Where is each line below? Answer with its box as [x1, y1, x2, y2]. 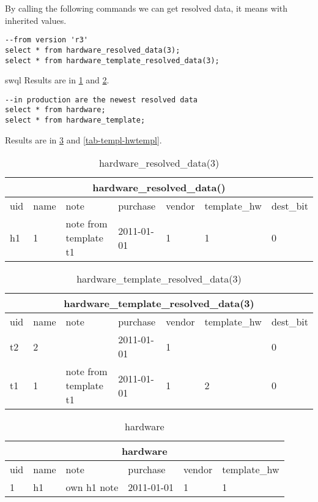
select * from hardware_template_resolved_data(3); [5, 56, 220, 65]
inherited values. [5, 13, 67, 26]
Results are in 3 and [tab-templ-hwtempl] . [5, 133, 162, 146]
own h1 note [65, 480, 119, 495]
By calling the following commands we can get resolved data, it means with [5, 2, 288, 14]
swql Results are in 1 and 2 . [5, 74, 109, 86]
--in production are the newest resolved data [5, 95, 198, 104]
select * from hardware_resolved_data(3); [5, 45, 180, 55]
